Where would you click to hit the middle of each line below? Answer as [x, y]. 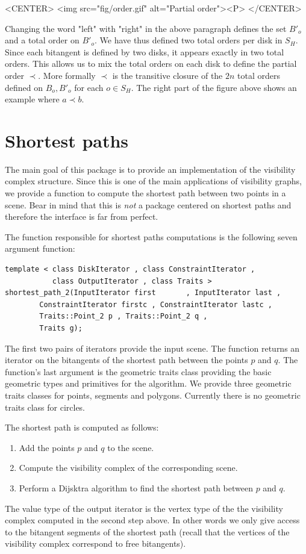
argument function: [40, 248]
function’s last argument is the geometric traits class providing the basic [138, 371]
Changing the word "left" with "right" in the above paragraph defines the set [146, 28]
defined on [24, 87]
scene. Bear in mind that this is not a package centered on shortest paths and [148, 204]
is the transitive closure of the [167, 75]
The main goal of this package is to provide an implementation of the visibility [150, 169]
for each [89, 87]
